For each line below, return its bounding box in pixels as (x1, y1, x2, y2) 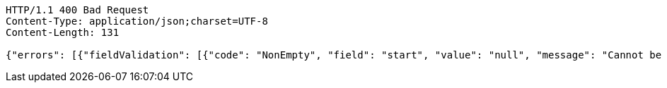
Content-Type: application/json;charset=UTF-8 (6, 15, 268, 27)
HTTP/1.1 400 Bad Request (6, 4, 149, 15)
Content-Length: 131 (6, 27, 120, 38)
